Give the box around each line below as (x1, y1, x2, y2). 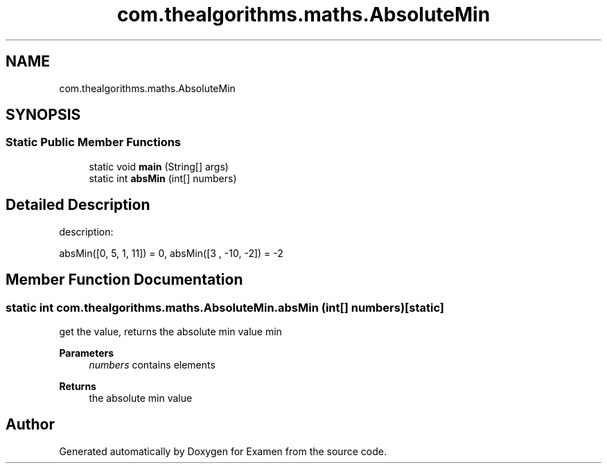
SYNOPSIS (6, 106, 81, 124)
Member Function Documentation (6, 271, 243, 289)
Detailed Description (6, 196, 150, 214)
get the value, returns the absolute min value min (59, 325, 282, 337)
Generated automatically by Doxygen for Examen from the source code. (59, 445, 387, 457)
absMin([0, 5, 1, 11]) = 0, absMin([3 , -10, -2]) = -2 (59, 247, 283, 259)
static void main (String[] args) (89, 160, 229, 172)
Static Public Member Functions (6, 135, 182, 150)
